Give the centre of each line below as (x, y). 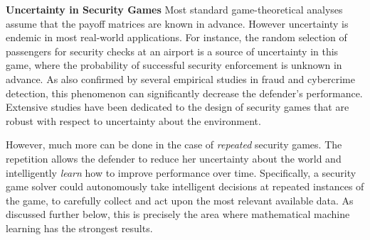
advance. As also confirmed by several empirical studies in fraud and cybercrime (180, 78)
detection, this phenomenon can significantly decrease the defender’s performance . (184, 93)
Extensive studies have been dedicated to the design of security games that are (178, 107)
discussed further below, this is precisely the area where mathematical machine (178, 214)
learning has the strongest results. (79, 228)
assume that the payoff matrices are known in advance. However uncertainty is (177, 23)
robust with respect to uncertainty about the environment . (133, 120)
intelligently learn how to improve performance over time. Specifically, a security (181, 172)
